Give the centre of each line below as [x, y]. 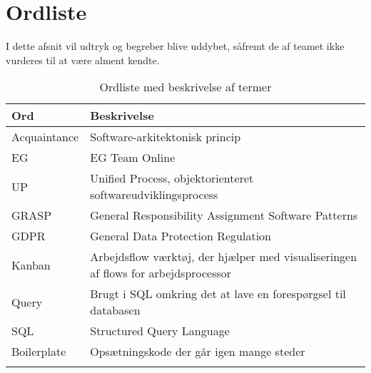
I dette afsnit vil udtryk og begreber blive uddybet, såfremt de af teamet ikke [175, 46]
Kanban [31, 265]
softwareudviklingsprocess [154, 195]
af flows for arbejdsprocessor [161, 273]
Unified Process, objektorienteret [172, 178]
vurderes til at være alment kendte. [83, 60]
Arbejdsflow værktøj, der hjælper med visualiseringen [224, 257]
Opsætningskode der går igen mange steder [198, 352]
